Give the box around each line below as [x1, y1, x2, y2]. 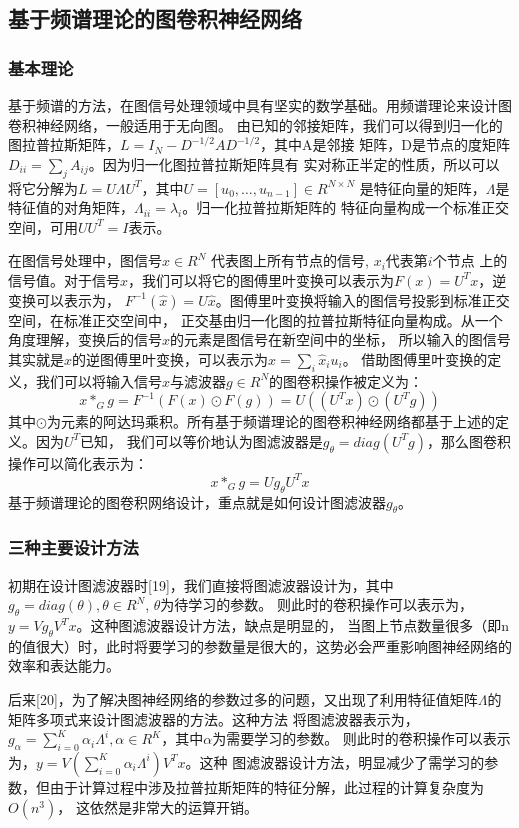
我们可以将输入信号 [35, 370, 162, 391]
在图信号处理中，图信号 [8, 250, 162, 271]
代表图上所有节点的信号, [211, 250, 369, 271]
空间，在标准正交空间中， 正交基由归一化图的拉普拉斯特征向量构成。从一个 [8, 309, 503, 330]
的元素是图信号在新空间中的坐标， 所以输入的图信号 [170, 329, 511, 350]
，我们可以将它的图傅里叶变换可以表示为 [128, 269, 395, 290]
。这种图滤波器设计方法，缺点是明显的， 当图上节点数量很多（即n [76, 615, 509, 636]
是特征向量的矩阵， [359, 177, 486, 198]
